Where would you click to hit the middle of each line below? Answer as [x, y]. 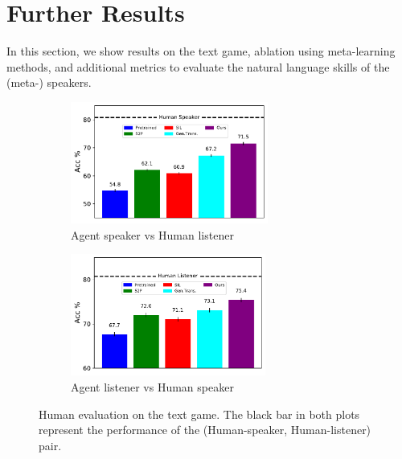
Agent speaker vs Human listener [152, 234]
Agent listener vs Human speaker [152, 387]
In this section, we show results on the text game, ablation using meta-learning [201, 51]
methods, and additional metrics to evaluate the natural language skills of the [198, 66]
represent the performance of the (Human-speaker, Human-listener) [205, 430]
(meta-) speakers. [49, 82]
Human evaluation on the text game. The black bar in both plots [199, 414]
